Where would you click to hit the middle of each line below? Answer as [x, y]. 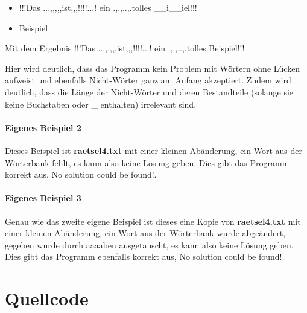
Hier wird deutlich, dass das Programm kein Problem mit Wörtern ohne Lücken [153, 68]
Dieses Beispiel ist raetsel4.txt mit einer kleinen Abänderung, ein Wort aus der [153, 150]
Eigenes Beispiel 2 [43, 127]
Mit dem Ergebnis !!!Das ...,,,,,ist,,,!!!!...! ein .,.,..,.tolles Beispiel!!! [125, 48]
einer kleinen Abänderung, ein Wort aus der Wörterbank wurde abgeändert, [145, 233]
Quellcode [47, 298]
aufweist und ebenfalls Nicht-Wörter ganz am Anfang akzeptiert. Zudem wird [148, 80]
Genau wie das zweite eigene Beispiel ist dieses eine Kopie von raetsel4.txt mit [153, 221]
